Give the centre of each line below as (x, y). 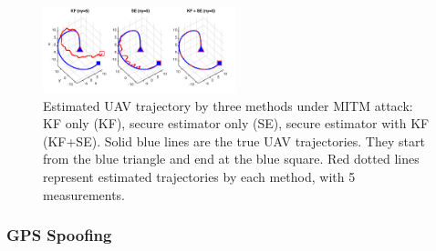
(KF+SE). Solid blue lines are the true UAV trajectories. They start (234, 141)
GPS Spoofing (59, 235)
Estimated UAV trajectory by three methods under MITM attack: (228, 105)
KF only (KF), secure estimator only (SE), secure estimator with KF (236, 123)
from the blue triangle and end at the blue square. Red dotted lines (231, 159)
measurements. (84, 194)
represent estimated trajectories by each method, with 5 (199, 176)
